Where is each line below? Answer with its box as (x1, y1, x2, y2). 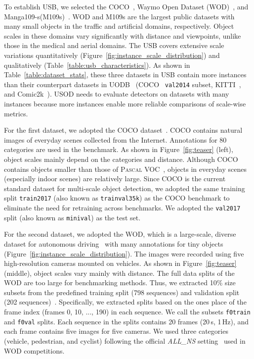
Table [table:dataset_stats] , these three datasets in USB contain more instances (4, 69, 247, 80)
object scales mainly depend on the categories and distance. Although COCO (4, 154, 238, 164)
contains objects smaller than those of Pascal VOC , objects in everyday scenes (4, 163, 247, 174)
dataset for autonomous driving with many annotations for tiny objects (4, 238, 223, 249)
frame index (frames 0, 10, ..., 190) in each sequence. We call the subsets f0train (4, 307, 251, 317)
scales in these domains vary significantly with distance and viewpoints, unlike (4, 30, 241, 41)
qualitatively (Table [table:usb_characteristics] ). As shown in (4, 59, 190, 70)
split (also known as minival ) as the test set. (4, 212, 141, 222)
